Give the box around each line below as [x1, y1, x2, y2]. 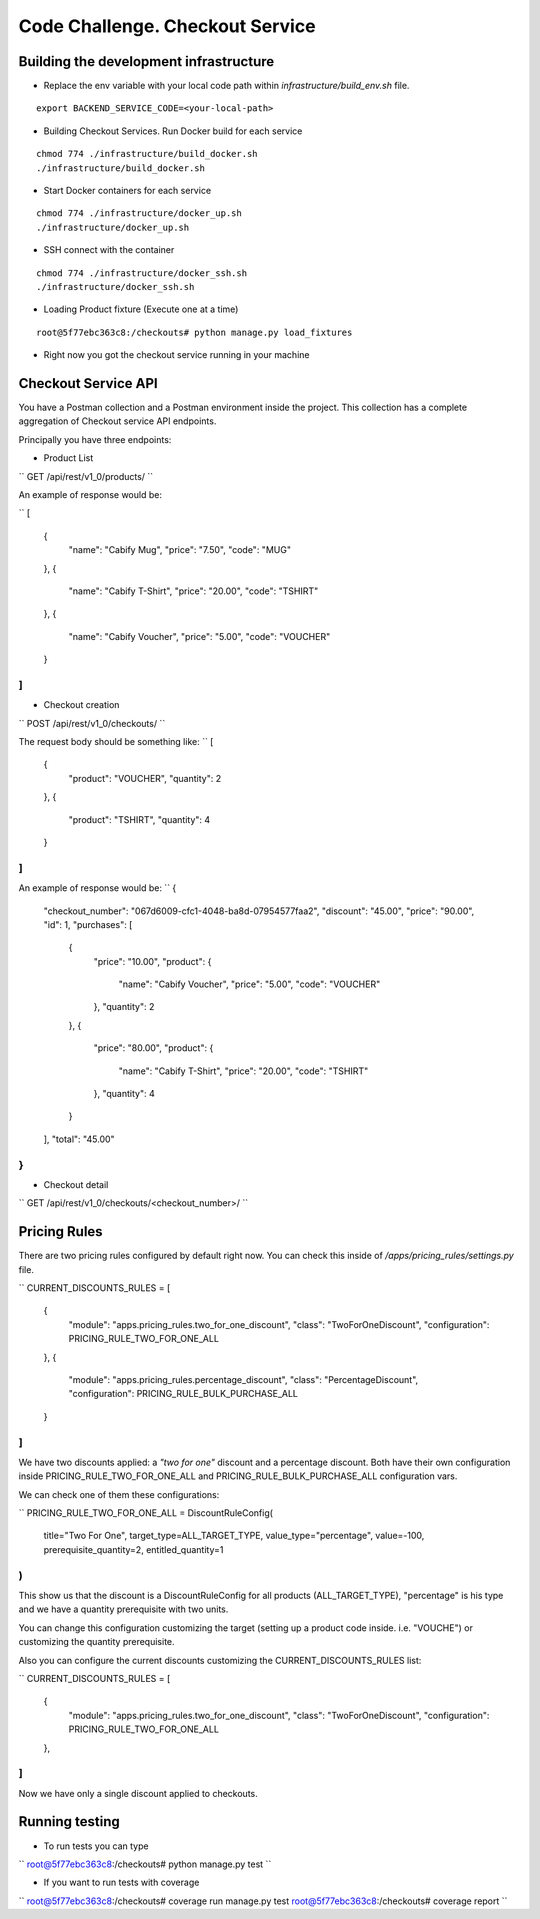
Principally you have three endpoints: [18, 433, 172, 445]
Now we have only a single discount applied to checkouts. [18, 1787, 259, 1799]
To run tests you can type [43, 1840, 149, 1852]
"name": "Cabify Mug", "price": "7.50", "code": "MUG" [68, 544, 292, 556]
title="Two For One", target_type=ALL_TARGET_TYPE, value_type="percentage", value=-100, [43, 1530, 425, 1542]
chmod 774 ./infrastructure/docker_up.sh [36, 208, 242, 219]
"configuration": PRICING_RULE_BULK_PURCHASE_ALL [68, 1388, 299, 1400]
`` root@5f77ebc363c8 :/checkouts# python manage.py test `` [18, 1858, 272, 1870]
